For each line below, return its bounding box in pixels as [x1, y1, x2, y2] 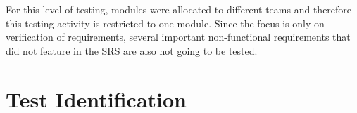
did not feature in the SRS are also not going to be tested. [6, 43, 258, 58]
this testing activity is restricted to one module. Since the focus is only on [6, 15, 325, 30]
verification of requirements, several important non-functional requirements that [6, 29, 351, 44]
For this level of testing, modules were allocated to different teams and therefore [6, 2, 352, 16]
